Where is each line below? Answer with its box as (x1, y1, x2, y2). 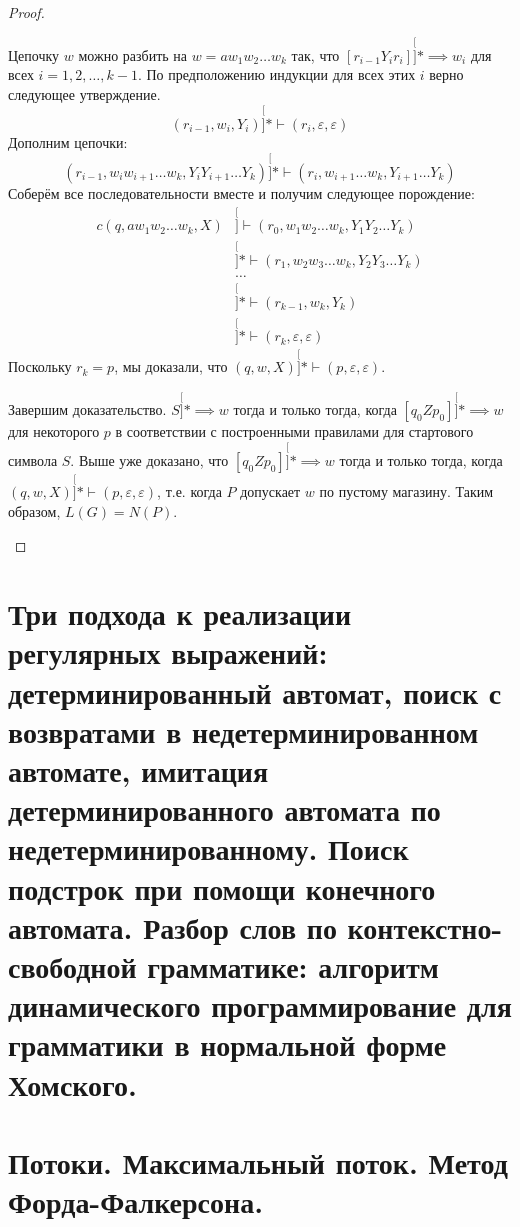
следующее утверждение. (8, 84, 161, 104)
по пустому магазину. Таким (319, 481, 494, 502)
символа (8, 450, 58, 471)
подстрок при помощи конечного (8, 867, 436, 908)
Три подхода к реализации (8, 593, 352, 634)
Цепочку (8, 44, 60, 65)
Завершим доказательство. (8, 399, 167, 420)
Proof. (8, 2, 45, 22)
